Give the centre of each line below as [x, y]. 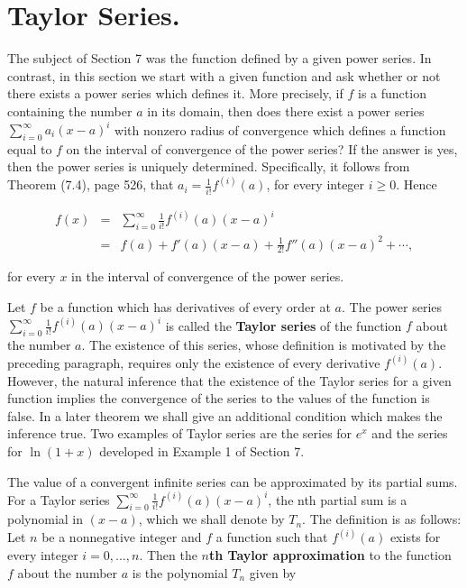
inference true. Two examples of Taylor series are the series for [180, 433]
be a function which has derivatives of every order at [185, 307]
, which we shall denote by [211, 519]
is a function [392, 93]
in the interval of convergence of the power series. [208, 276]
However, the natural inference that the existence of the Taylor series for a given [229, 380]
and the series [410, 433]
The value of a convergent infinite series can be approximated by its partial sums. [233, 481]
